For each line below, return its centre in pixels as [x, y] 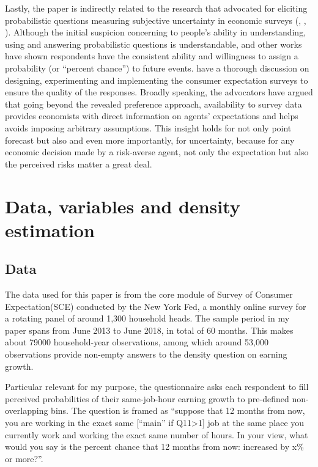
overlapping [27, 410]
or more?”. [24, 458]
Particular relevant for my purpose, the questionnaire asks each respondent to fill [157, 387]
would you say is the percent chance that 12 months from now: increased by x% [154, 447]
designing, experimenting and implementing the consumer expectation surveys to [157, 80]
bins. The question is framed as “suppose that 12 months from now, [178, 410]
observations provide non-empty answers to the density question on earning [146, 354]
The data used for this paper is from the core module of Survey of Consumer [149, 294]
